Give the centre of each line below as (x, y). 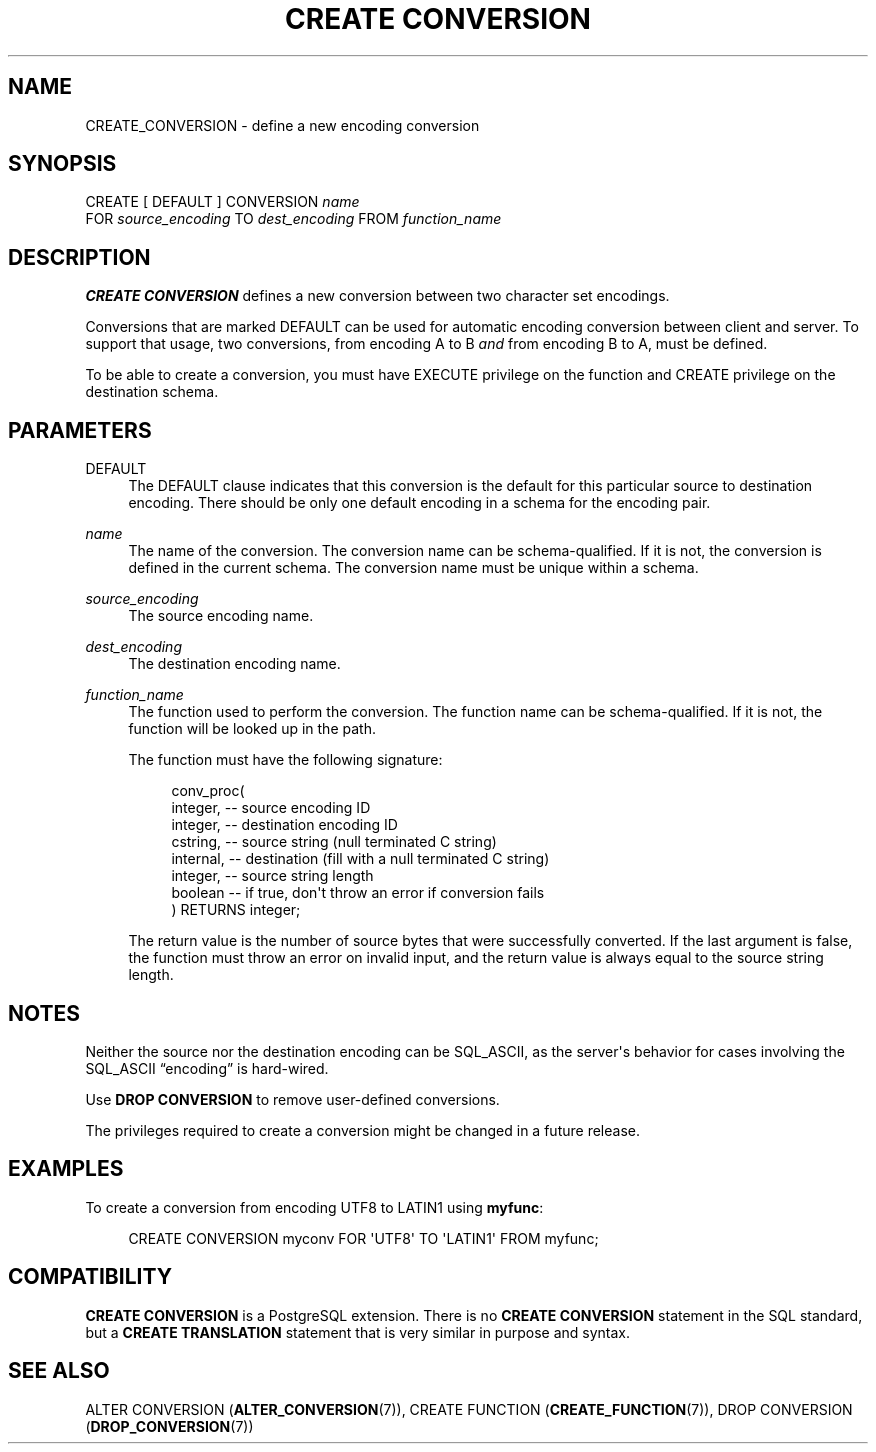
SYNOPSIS (62, 164)
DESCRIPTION (79, 257)
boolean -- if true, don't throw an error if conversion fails (358, 893)
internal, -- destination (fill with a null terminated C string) (360, 859)
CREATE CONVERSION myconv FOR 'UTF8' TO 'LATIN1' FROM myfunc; (363, 1238)
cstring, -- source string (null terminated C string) (334, 842)
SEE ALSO (59, 1371)
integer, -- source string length (272, 876)
